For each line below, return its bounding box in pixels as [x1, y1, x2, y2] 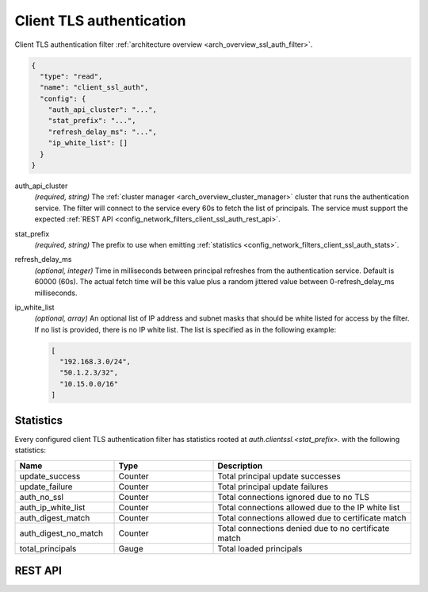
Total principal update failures [217, 481, 329, 492]
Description [217, 460, 263, 471]
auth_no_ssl [19, 491, 63, 502]
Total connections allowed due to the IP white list [217, 502, 400, 513]
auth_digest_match [19, 512, 90, 523]
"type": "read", [40, 71, 103, 81]
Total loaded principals [217, 543, 303, 554]
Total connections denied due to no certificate [217, 522, 390, 533]
